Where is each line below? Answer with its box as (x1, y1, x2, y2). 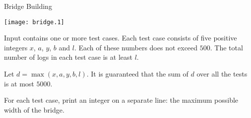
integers (4, 42, 28, 52)
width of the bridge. (4, 104, 64, 115)
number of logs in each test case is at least (4, 52, 132, 62)
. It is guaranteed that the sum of (86, 69, 188, 79)
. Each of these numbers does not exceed (74, 42, 198, 52)
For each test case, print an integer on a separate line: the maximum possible (4, 95, 239, 105)
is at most (4, 78, 34, 88)
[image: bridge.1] (4, 18, 64, 26)
